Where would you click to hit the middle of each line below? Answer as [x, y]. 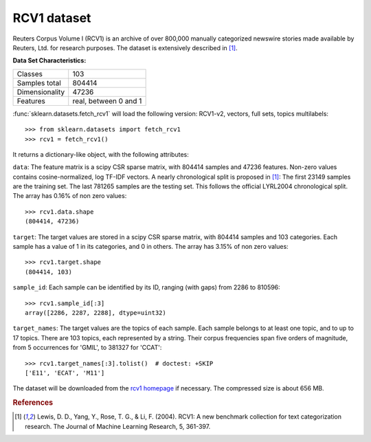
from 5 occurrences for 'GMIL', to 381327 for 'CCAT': [87, 348]
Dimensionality [41, 91]
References [33, 403]
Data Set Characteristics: [49, 60]
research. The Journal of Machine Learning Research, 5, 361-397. [118, 426]
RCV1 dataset [52, 18]
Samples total [39, 82]
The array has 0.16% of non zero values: [70, 196]
